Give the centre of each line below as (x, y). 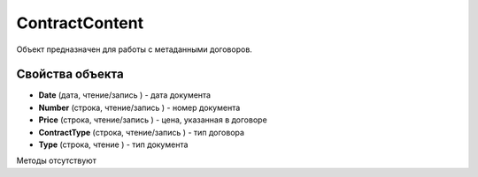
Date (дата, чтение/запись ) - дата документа (125, 95)
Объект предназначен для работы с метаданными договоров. (134, 49)
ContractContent (80, 23)
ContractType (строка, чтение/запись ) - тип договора (142, 132)
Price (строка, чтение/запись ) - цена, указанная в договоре (153, 120)
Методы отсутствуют (56, 161)
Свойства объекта (70, 74)
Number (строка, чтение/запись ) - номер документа (139, 107)
